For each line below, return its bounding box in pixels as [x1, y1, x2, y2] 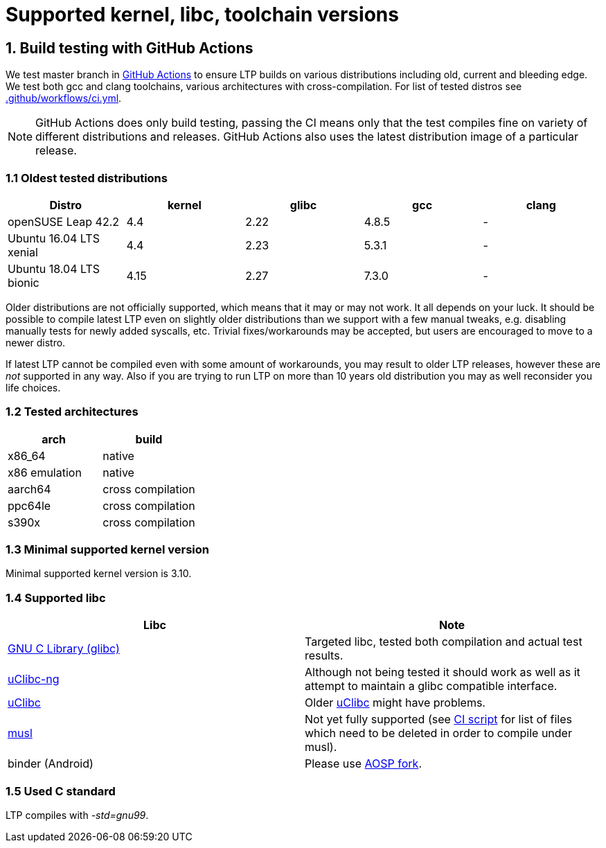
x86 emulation [8, 465, 82, 479]
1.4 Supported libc [6, 590, 106, 605]
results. [305, 648, 344, 663]
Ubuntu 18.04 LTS [8, 261, 100, 276]
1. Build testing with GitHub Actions [6, 39, 253, 57]
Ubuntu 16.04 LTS [8, 231, 100, 245]
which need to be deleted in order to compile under [305, 726, 572, 741]
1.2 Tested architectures [6, 405, 139, 419]
